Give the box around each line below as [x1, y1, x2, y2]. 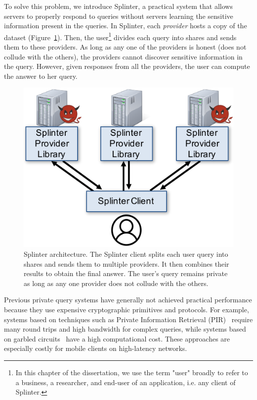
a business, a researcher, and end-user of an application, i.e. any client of [15, 377, 236, 387]
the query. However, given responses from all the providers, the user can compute [4, 61, 250, 71]
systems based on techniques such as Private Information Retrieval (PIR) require [4, 314, 253, 324]
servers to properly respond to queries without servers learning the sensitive [4, 10, 233, 21]
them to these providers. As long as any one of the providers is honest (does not [4, 42, 247, 52]
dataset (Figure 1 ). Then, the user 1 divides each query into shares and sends [4, 30, 237, 42]
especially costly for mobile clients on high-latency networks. [4, 343, 187, 353]
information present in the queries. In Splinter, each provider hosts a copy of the [4, 20, 247, 31]
